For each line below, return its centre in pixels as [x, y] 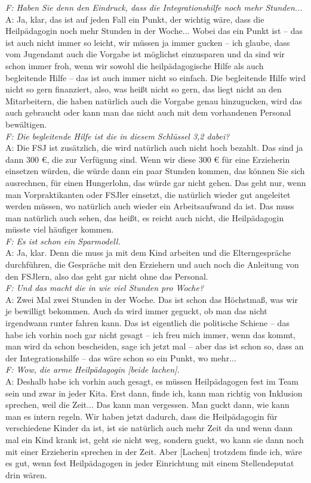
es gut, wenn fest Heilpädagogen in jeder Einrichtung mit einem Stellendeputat [150, 463]
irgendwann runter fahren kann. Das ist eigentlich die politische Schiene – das [147, 323]
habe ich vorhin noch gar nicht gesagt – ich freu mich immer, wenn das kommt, [150, 334]
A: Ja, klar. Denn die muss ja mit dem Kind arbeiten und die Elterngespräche [148, 253]
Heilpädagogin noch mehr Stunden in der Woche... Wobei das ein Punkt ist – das [154, 31]
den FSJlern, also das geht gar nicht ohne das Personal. [107, 276]
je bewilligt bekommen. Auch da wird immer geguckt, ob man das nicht [136, 311]
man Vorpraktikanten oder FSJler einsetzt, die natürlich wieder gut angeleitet [148, 194]
